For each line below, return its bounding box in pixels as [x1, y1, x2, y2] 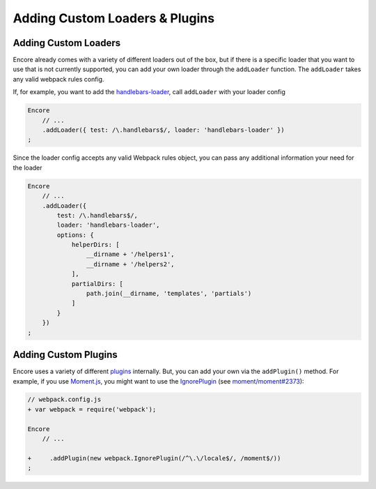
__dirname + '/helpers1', [86, 250, 175, 258]
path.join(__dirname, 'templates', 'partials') [86, 289, 252, 298]
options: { [56, 231, 94, 239]
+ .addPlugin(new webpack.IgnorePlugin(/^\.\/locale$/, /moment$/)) [27, 454, 281, 462]
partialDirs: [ [71, 280, 123, 287]
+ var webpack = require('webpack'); [27, 405, 157, 413]
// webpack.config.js [27, 396, 102, 404]
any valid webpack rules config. [13, 75, 104, 83]
